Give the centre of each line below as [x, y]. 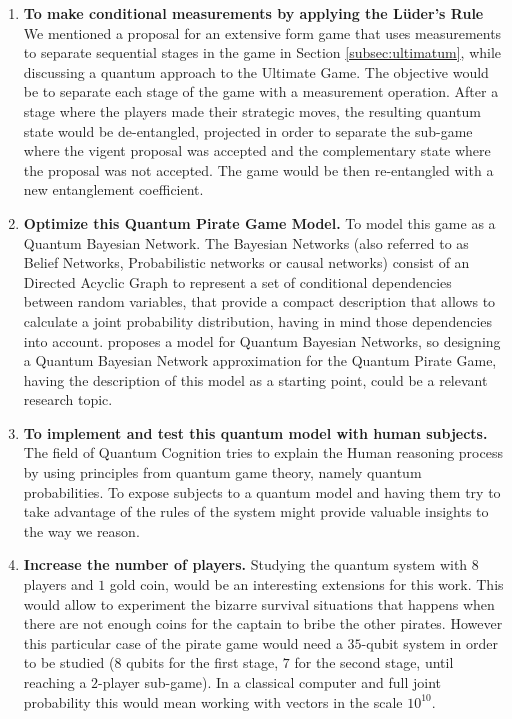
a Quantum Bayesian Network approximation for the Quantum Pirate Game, [260, 360]
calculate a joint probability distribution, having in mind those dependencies [258, 320]
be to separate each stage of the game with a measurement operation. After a [261, 91]
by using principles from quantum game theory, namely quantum [222, 472]
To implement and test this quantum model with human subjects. [255, 432]
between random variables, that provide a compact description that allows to [259, 301]
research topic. [68, 399]
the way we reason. [81, 530]
